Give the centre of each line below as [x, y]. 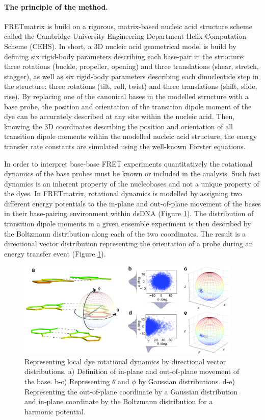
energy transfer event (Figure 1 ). [55, 253]
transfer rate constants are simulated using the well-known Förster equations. [125, 146]
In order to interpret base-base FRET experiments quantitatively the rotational [128, 163]
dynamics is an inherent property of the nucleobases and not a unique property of [132, 183]
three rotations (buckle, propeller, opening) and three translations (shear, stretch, [131, 66]
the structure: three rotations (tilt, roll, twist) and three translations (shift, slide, [131, 86]
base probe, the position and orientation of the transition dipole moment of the [128, 106]
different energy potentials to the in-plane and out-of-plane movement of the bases [132, 203]
